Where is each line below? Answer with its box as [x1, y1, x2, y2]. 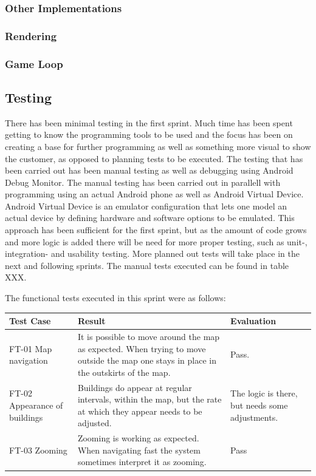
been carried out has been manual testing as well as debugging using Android [5, 164, 294, 177]
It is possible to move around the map [77, 330, 220, 342]
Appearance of [9, 399, 63, 411]
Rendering [5, 28, 57, 43]
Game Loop [5, 56, 63, 71]
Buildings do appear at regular [77, 381, 192, 393]
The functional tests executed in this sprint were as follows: [5, 291, 226, 304]
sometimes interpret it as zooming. [77, 455, 207, 468]
